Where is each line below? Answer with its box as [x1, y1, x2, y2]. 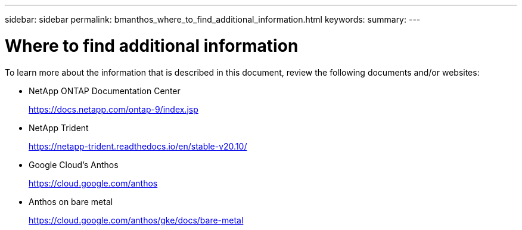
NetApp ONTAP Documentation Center [29, 85, 181, 96]
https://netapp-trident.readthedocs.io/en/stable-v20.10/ [29, 141, 247, 151]
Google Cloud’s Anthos [29, 159, 119, 170]
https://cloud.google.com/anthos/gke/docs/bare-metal [29, 215, 244, 225]
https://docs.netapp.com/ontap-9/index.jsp [29, 104, 198, 114]
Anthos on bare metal [29, 196, 113, 207]
